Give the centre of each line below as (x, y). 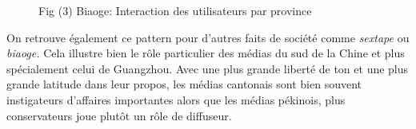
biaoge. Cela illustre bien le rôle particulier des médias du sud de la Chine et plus (206, 53)
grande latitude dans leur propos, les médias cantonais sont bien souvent (184, 84)
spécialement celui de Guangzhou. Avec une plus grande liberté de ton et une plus (208, 68)
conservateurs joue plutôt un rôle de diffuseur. (119, 115)
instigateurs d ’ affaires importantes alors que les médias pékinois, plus (176, 99)
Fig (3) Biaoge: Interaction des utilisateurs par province (175, 10)
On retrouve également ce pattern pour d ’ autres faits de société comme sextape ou (208, 37)
